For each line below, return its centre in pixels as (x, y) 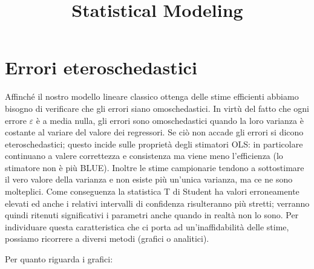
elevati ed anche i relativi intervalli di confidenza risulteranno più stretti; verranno (157, 203)
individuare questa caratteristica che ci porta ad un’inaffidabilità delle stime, (147, 226)
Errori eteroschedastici (101, 67)
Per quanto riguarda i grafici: (59, 259)
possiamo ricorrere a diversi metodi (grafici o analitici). (107, 238)
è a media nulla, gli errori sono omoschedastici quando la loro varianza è (170, 120)
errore (16, 120)
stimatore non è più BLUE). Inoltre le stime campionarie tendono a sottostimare (155, 167)
